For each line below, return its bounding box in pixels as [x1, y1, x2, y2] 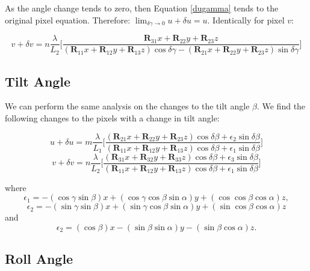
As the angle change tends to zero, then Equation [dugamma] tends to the [5, 2, 279, 14]
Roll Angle [5, 249, 73, 268]
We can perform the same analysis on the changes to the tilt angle [5, 100, 250, 112]
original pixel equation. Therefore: [5, 13, 131, 26]
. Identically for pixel [207, 13, 285, 26]
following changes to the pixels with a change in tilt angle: [5, 111, 220, 124]
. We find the [256, 100, 306, 112]
